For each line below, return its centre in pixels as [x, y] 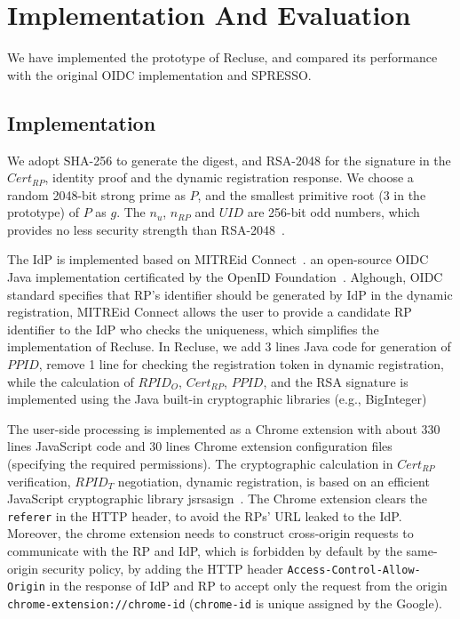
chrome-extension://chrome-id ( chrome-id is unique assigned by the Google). [225, 603]
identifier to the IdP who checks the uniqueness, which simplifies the [193, 329]
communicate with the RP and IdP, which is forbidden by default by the [205, 551]
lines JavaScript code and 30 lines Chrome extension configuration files [200, 446]
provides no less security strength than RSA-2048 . [146, 229]
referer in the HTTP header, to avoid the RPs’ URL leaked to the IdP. [205, 515]
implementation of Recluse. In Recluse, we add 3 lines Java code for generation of [229, 346]
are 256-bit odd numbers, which [333, 212]
